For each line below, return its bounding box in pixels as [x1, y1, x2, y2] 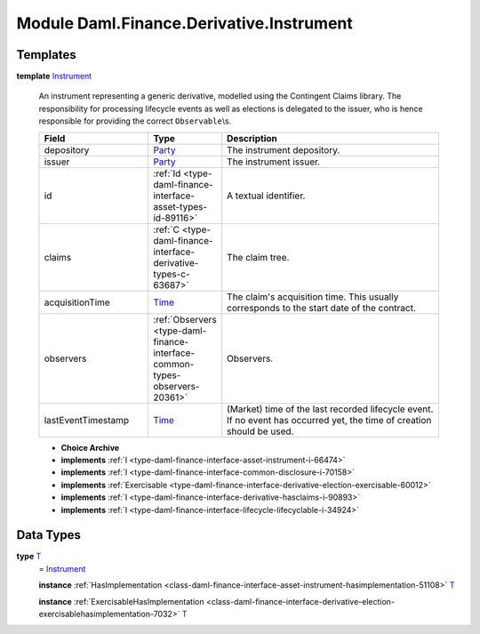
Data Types [16, 527, 82, 542]
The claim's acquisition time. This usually [227, 290, 399, 302]
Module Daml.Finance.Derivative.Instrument [16, 13, 353, 33]
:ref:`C [152, 223, 180, 236]
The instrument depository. [227, 143, 340, 156]
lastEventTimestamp [44, 413, 130, 426]
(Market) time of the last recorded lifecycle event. [227, 403, 434, 415]
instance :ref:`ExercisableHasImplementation [38, 596, 204, 606]
